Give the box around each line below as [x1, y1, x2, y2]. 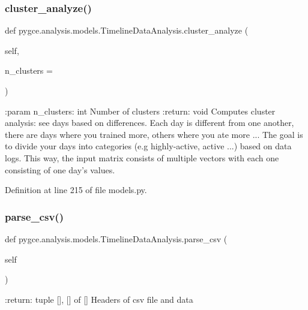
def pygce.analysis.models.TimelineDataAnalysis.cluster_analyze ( [5, 24, 249, 37]
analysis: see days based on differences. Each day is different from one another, [5, 116, 294, 129]
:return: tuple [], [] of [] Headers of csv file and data [5, 293, 193, 305]
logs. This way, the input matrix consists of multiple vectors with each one [5, 151, 279, 164]
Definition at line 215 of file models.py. [5, 183, 147, 196]
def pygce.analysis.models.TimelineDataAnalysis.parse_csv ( [5, 232, 228, 245]
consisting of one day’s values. [5, 163, 115, 176]
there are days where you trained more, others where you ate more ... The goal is [5, 128, 303, 140]
